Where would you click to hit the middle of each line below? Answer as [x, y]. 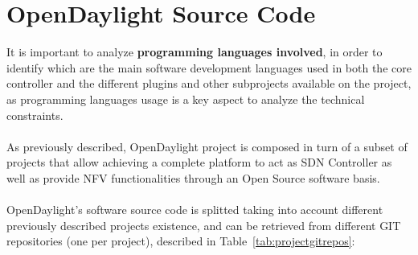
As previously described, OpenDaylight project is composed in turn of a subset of [207, 146]
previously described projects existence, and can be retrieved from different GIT [204, 225]
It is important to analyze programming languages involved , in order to [195, 52]
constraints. [35, 115]
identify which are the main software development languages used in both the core [209, 67]
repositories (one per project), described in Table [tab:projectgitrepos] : [181, 241]
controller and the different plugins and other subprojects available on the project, [209, 83]
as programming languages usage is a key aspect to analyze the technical [186, 99]
